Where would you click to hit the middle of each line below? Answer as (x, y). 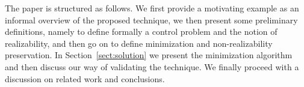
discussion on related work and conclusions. (85, 78)
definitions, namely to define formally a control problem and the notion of (141, 31)
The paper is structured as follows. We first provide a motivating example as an (152, 8)
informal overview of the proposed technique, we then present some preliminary (151, 19)
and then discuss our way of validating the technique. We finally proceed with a (152, 66)
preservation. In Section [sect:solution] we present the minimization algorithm (149, 55)
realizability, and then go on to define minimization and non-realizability (139, 43)
